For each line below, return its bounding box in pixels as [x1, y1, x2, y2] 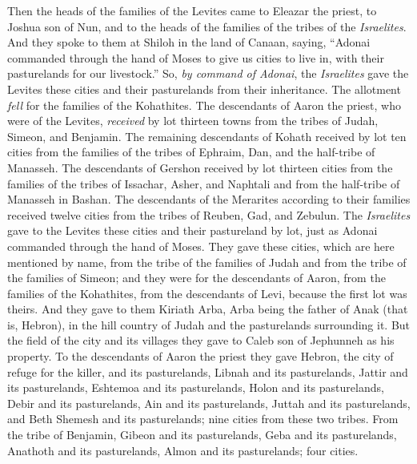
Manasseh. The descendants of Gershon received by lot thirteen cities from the [7, 159, 393, 176]
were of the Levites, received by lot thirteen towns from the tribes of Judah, [7, 112, 379, 129]
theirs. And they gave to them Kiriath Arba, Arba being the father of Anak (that [7, 301, 408, 317]
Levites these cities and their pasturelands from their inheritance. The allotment [7, 80, 401, 97]
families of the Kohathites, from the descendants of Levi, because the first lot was [7, 284, 407, 301]
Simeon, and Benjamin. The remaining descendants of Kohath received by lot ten [7, 127, 407, 144]
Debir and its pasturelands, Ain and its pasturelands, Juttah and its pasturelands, [7, 394, 411, 411]
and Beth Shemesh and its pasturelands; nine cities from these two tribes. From [7, 410, 399, 427]
